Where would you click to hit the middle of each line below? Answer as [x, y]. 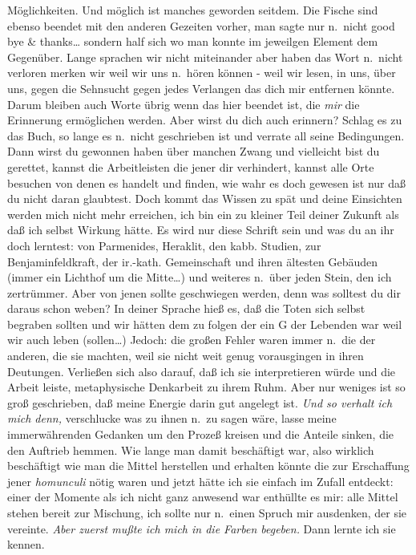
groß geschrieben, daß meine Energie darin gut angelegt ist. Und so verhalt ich [200, 402]
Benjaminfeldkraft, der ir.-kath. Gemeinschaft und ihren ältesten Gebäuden [192, 261]
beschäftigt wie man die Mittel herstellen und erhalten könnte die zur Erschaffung [208, 466]
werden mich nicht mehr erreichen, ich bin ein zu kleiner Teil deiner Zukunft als [203, 214]
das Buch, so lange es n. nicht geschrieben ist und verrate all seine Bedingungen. [206, 135]
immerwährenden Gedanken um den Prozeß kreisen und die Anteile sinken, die [201, 434]
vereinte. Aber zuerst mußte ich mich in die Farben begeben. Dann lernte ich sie [202, 528]
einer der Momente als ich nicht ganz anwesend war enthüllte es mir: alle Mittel [203, 497]
